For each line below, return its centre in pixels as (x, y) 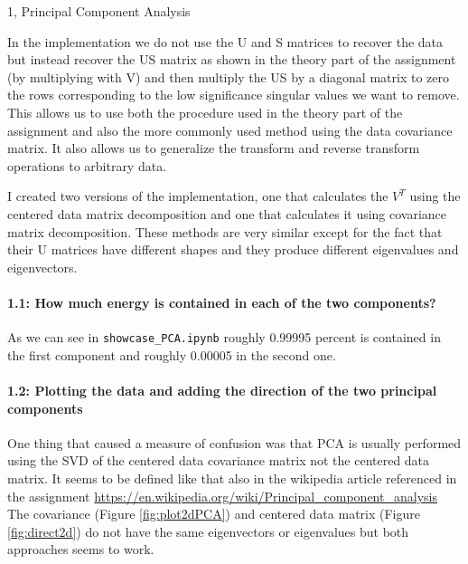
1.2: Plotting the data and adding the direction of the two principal (222, 390)
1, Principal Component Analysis (99, 11)
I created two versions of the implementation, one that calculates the (198, 196)
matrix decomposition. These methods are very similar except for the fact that (225, 231)
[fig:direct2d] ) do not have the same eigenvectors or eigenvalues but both (208, 531)
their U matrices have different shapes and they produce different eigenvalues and (233, 249)
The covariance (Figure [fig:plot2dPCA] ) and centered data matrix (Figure (214, 514)
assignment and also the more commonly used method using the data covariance (230, 130)
